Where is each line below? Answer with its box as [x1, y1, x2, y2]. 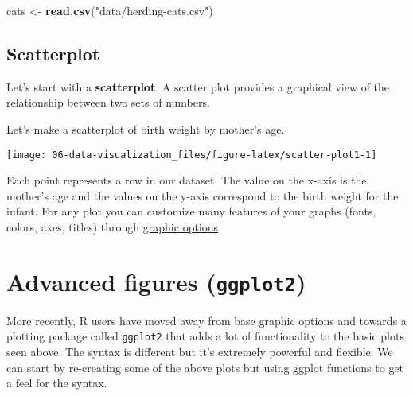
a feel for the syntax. [6, 375, 107, 391]
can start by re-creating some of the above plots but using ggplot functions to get [6, 359, 404, 375]
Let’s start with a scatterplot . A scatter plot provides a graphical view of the [6, 78, 390, 95]
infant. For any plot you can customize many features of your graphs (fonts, [6, 203, 376, 219]
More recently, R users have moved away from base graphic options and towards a [6, 312, 407, 328]
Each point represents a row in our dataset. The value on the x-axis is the [6, 172, 367, 188]
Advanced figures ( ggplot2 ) [6, 265, 306, 297]
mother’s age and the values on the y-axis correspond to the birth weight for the [6, 187, 399, 204]
